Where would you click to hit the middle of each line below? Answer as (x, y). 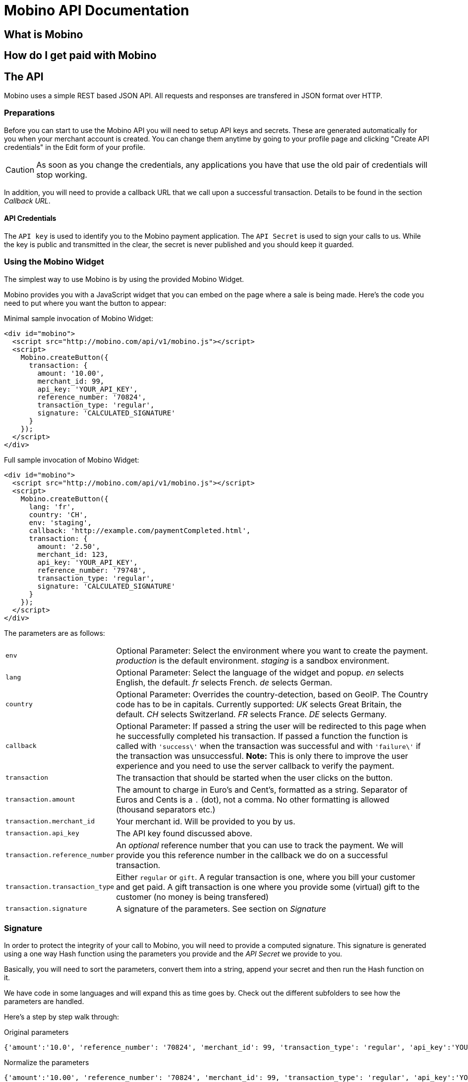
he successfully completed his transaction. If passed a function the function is (262, 736)
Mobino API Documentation (97, 10)
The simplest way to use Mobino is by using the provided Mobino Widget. (124, 279)
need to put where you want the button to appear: (85, 303)
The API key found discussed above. (184, 833)
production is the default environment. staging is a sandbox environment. (253, 660)
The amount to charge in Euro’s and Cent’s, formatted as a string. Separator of (262, 789)
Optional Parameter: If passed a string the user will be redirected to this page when (271, 726)
